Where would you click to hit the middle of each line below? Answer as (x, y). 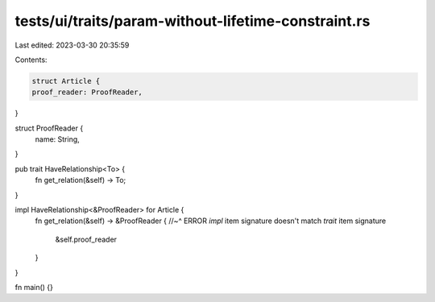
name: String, (57, 139)
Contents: (31, 60)
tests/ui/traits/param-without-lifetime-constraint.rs (193, 21)
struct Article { (66, 81)
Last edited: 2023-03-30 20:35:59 (72, 45)
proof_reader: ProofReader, (87, 92)
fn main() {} (34, 287)
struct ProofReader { (49, 128)
